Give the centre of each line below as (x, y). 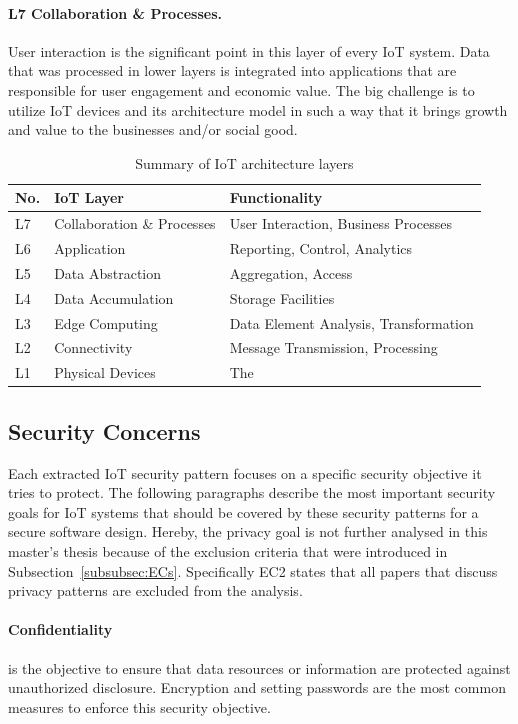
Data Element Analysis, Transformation (351, 322)
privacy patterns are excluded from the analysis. (155, 590)
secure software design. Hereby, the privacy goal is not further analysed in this (248, 531)
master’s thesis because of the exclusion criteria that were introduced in (228, 550)
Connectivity (93, 347)
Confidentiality (60, 629)
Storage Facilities (282, 297)
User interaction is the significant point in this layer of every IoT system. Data (249, 50)
